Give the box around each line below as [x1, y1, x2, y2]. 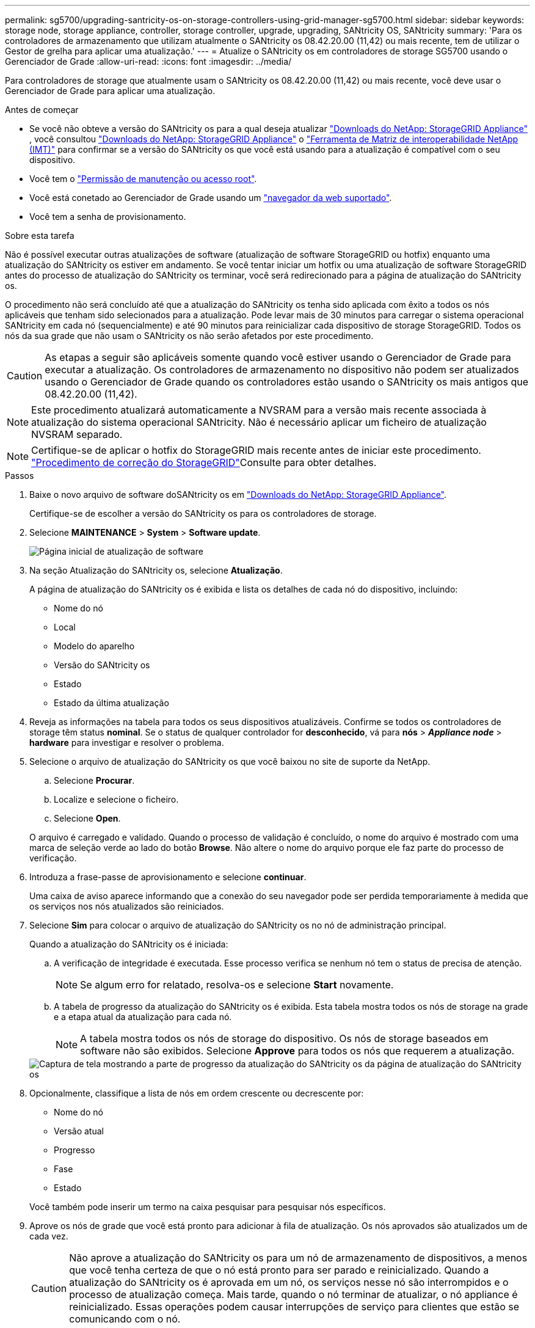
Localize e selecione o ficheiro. [54, 794, 179, 804]
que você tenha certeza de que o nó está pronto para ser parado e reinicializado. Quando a [69, 1264, 489, 1276]
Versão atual [54, 1126, 104, 1136]
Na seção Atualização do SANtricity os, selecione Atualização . [29, 565, 283, 575]
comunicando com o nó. [69, 1313, 181, 1325]
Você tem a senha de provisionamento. [29, 211, 186, 222]
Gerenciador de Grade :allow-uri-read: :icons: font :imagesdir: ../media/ [5, 56, 292, 67]
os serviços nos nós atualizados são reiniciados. [29, 901, 224, 911]
